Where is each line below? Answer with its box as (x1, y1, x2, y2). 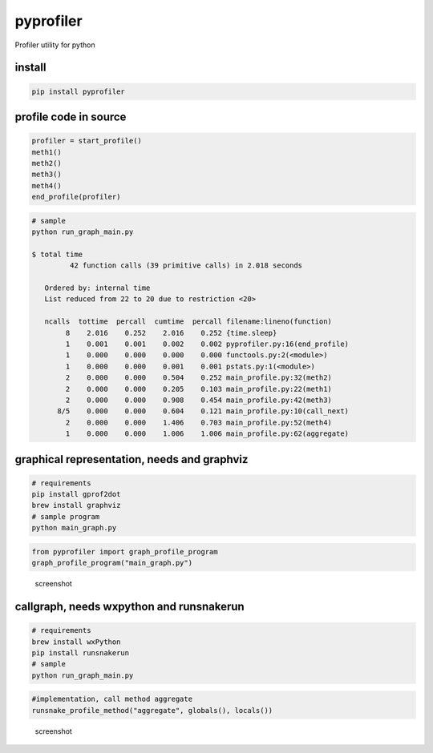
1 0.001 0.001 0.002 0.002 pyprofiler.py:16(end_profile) (65, 339, 349, 348)
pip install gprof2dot (31, 489, 121, 499)
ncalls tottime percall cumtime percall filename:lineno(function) (44, 317, 333, 326)
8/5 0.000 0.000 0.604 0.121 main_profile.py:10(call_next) (57, 407, 349, 416)
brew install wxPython (31, 637, 121, 646)
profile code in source (14, 110, 127, 123)
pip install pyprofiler (31, 87, 126, 96)
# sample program (31, 512, 100, 521)
